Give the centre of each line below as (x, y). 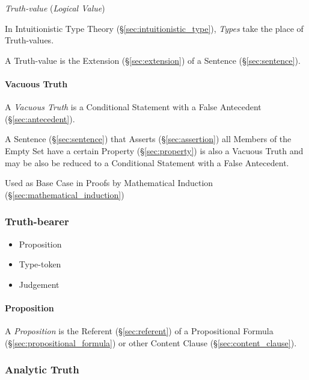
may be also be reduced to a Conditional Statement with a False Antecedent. (147, 162)
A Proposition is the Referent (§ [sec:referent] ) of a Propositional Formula (139, 331)
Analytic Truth (42, 369)
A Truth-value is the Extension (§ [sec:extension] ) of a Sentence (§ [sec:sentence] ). (153, 60)
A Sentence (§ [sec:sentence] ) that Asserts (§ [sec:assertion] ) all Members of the (148, 139)
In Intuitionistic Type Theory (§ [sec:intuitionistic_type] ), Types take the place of (154, 28)
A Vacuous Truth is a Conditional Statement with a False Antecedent (133, 107)
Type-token (40, 264)
